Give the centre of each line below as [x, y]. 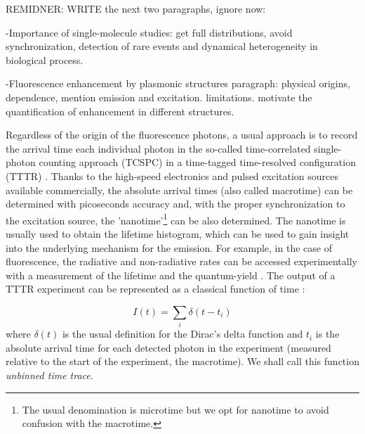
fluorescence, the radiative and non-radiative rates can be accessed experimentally [181, 261]
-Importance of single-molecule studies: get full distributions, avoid [149, 32]
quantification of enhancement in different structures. [120, 111]
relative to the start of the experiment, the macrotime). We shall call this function [182, 361]
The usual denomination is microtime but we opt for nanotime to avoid [175, 409]
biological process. [45, 59]
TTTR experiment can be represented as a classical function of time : [155, 289]
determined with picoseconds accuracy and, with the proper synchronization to [175, 204]
